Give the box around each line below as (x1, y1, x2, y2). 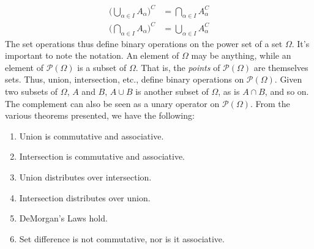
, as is (218, 85, 240, 98)
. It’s (291, 37, 310, 50)
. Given (274, 73, 302, 86)
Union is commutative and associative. (19, 129, 164, 142)
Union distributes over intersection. (19, 171, 152, 183)
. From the (250, 97, 290, 110)
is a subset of (77, 61, 127, 73)
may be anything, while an (191, 49, 291, 62)
